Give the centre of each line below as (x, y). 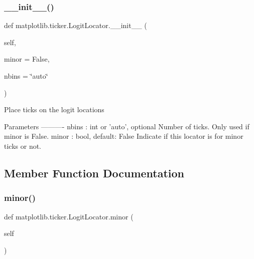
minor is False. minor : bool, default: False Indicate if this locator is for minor (124, 136)
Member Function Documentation (94, 173)
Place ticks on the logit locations (54, 109)
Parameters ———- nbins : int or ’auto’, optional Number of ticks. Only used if (127, 126)
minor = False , (27, 59)
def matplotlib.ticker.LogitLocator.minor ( (69, 216)
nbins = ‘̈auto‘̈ (26, 76)
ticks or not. (23, 146)
